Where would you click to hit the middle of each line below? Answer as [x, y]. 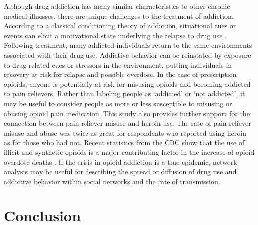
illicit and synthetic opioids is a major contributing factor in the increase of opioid [129, 152]
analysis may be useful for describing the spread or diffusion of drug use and [120, 172]
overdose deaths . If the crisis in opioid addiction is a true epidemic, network [121, 162]
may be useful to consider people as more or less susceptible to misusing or [118, 103]
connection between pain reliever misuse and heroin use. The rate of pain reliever [128, 123]
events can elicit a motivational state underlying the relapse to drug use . [116, 35]
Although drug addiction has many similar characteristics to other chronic [117, 6]
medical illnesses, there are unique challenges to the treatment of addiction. [119, 16]
